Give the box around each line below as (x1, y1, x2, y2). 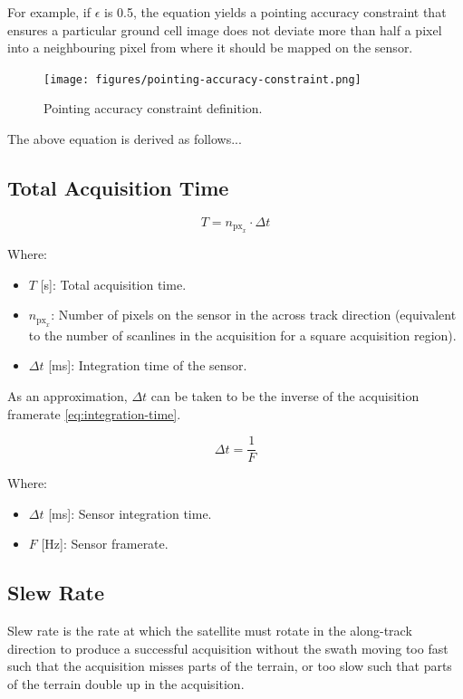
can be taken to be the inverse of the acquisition (150, 387, 420, 406)
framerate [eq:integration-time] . (7, 404, 181, 423)
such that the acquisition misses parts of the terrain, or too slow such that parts (7, 656, 452, 675)
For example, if (7, 3, 92, 21)
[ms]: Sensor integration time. (48, 503, 212, 522)
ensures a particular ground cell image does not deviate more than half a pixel (7, 20, 442, 39)
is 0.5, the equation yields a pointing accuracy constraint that (104, 3, 447, 21)
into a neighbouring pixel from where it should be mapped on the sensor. (7, 38, 413, 57)
